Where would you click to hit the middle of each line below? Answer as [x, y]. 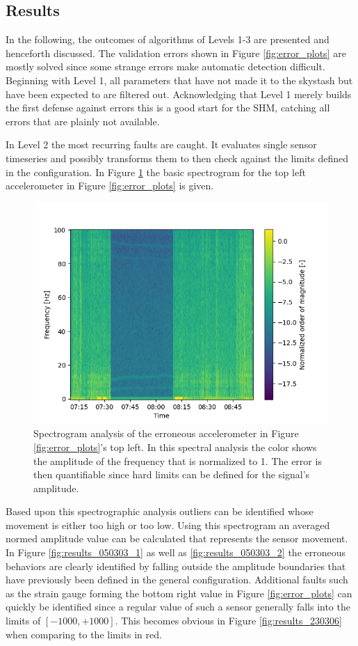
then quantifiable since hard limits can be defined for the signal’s [172, 474]
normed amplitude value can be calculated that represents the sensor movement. [177, 538]
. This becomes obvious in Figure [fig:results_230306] [228, 621]
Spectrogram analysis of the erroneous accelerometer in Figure [166, 433]
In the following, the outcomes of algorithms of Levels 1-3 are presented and [168, 39]
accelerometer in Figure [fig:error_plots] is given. [110, 186]
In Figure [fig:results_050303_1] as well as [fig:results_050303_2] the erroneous [176, 552]
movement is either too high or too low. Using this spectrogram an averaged [168, 525]
